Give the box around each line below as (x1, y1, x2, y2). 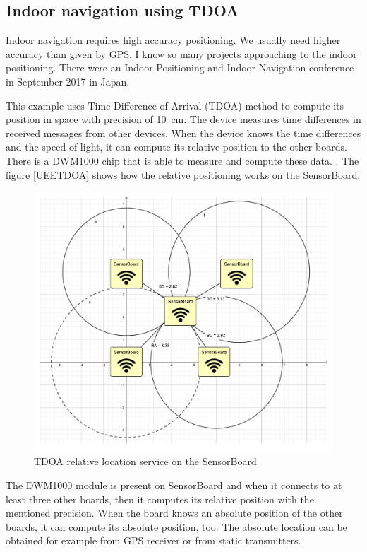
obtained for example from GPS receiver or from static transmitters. (6, 533, 301, 548)
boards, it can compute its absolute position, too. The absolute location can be (6, 519, 347, 534)
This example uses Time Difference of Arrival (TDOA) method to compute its (6, 98, 344, 112)
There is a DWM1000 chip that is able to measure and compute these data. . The (6, 153, 359, 168)
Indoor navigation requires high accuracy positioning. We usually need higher (6, 33, 341, 47)
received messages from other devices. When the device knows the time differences (6, 125, 361, 140)
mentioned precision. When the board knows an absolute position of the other (6, 505, 343, 520)
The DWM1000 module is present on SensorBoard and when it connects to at (6, 477, 342, 492)
